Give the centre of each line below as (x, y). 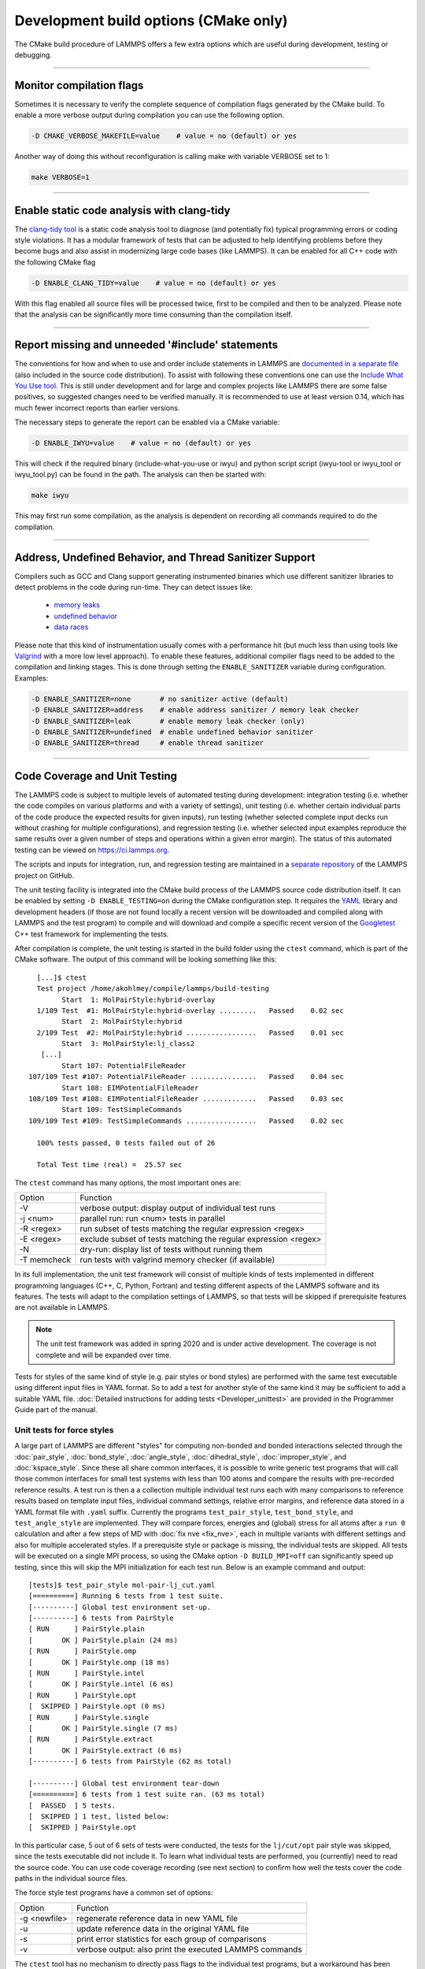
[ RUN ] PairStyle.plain (87, 1629)
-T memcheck (45, 1260)
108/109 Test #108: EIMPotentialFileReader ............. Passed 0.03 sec (186, 1099)
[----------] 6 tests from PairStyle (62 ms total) (130, 1761)
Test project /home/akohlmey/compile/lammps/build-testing (153, 989)
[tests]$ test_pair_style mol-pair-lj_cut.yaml (122, 1585)
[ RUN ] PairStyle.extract (91, 1739)
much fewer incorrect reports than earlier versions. (97, 408)
